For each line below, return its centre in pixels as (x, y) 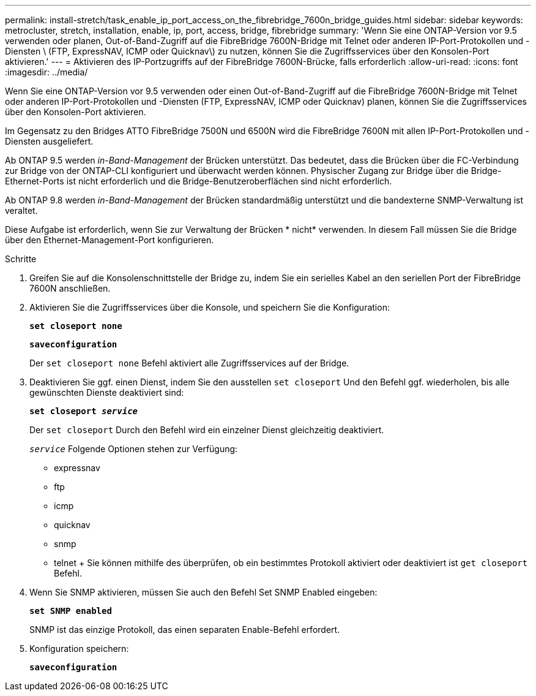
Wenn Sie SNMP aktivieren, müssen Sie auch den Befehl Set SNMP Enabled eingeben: (203, 592)
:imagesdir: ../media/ (47, 72)
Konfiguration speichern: (79, 649)
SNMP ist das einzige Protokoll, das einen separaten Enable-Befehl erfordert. (185, 630)
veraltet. (21, 210)
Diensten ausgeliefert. (49, 141)
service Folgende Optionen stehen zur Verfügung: (134, 449)
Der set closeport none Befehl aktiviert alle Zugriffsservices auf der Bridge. (189, 363)
